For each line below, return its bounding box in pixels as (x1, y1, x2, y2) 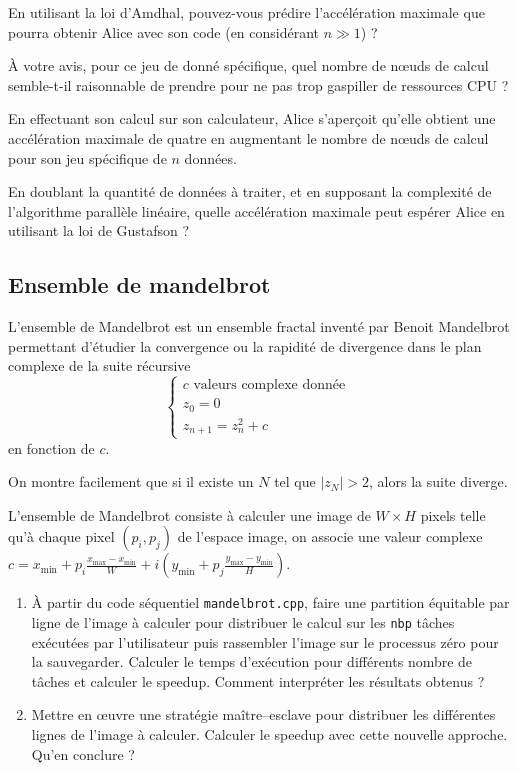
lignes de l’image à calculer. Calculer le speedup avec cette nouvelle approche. (31, 723, 508, 744)
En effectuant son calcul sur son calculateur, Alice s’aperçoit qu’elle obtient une (8, 108, 496, 129)
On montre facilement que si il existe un (8, 471, 254, 492)
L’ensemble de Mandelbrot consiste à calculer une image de (8, 504, 371, 525)
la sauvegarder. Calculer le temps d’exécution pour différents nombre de (31, 651, 473, 672)
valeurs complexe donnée (193, 378, 346, 393)
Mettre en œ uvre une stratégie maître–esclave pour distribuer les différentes (31, 704, 496, 725)
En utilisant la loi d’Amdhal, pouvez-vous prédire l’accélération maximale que (8, 2, 485, 22)
